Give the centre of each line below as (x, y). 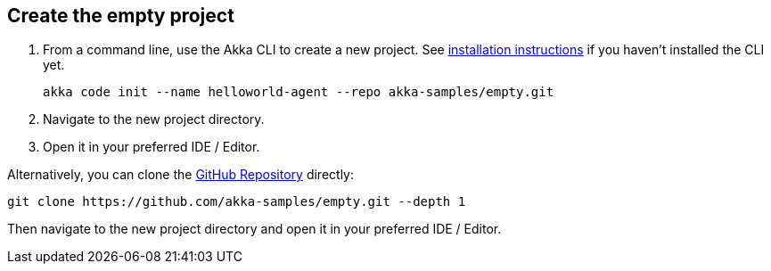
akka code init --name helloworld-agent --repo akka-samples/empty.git (299, 92)
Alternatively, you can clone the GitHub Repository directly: (180, 175)
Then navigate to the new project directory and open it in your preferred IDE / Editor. (254, 229)
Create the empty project (121, 16)
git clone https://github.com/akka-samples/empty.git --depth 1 (237, 202)
